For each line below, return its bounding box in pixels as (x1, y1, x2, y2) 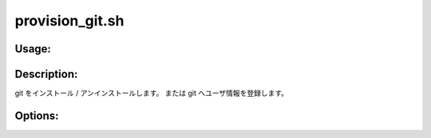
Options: (14, 109, 59, 122)
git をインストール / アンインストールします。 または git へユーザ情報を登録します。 (14, 88, 289, 98)
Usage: (14, 42, 52, 56)
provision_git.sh (14, 12, 125, 29)
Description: (14, 67, 78, 81)
